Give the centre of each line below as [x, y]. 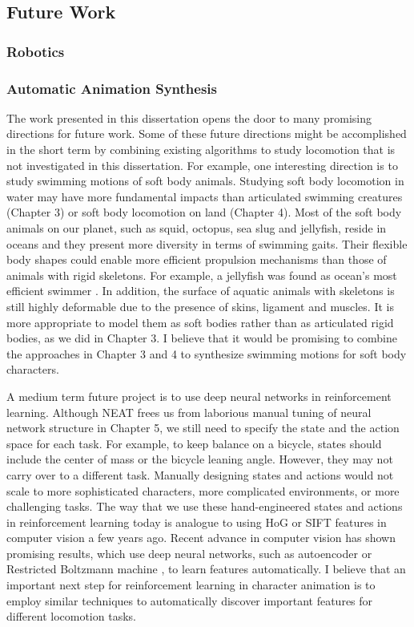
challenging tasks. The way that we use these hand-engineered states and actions [205, 506]
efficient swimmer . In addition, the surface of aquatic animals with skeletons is [201, 291]
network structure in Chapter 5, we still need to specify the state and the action [203, 428]
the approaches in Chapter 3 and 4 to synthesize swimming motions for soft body [207, 353]
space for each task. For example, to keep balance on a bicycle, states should [194, 443]
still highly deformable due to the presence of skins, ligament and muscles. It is [200, 306]
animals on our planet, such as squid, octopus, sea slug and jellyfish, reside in [197, 228]
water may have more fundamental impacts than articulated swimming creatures [205, 196]
